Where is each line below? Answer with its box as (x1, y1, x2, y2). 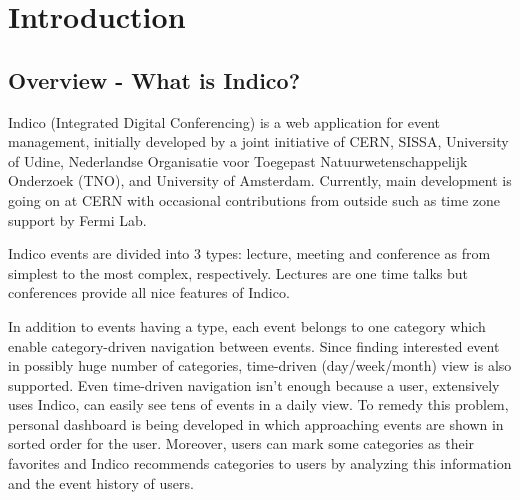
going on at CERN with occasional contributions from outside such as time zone (8, 189, 500, 210)
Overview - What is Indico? (8, 64, 301, 95)
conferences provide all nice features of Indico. (8, 282, 290, 303)
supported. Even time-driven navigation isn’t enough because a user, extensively (8, 374, 500, 395)
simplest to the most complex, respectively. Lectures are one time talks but (8, 262, 468, 283)
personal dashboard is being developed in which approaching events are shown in (8, 413, 504, 434)
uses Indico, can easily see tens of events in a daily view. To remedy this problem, (8, 394, 509, 415)
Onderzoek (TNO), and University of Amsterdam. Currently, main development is (8, 170, 512, 191)
